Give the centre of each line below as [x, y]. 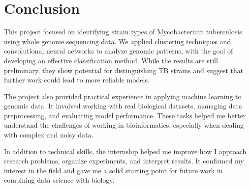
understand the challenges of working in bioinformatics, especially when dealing [124, 125]
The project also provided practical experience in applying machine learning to [123, 96]
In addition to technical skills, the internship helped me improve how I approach [125, 151]
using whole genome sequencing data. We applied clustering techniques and [118, 41]
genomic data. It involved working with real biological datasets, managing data [123, 106]
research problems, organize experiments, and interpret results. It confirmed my [124, 161]
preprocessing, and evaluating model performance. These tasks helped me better [125, 115]
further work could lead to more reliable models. [77, 80]
